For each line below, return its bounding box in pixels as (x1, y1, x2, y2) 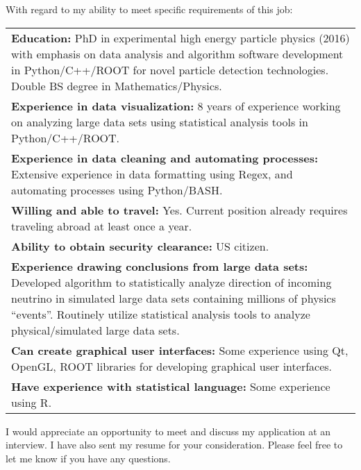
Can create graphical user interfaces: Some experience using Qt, (11, 342, 349, 358)
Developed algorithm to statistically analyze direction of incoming (11, 274, 332, 290)
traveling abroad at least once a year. (11, 217, 192, 234)
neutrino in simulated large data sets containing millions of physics (11, 289, 336, 306)
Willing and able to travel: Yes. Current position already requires (11, 201, 348, 218)
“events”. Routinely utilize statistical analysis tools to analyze (11, 305, 310, 322)
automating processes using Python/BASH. (11, 181, 223, 198)
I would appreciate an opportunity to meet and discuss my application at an (6, 423, 331, 438)
